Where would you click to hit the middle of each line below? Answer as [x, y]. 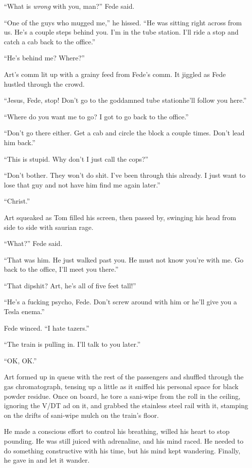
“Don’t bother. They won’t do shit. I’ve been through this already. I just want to [125, 175]
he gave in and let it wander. [47, 460]
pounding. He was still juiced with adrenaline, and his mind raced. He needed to [124, 441]
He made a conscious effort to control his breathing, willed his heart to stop [117, 431]
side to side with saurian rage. [49, 227]
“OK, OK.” [20, 360]
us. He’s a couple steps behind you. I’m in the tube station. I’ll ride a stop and [121, 32]
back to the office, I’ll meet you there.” [61, 269]
